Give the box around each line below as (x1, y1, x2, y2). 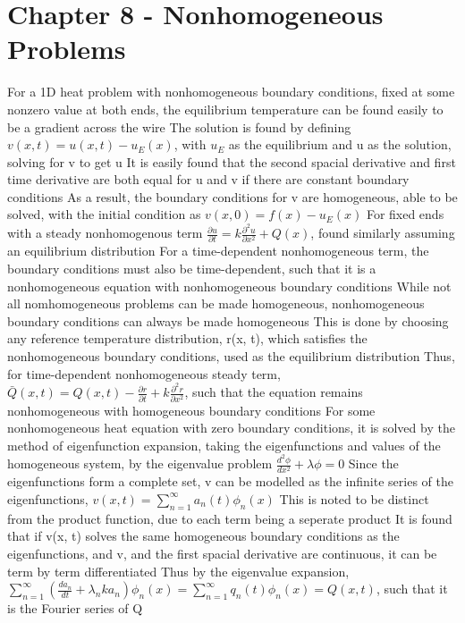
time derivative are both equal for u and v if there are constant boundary (7, 170, 410, 189)
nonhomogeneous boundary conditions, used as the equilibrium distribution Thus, (7, 347, 455, 366)
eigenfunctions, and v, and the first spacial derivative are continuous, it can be (7, 543, 437, 562)
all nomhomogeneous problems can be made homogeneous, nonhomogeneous (7, 294, 425, 313)
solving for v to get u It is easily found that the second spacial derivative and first (7, 152, 456, 171)
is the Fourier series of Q (7, 599, 143, 618)
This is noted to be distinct (279, 489, 429, 508)
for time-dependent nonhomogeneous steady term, (7, 364, 281, 383)
